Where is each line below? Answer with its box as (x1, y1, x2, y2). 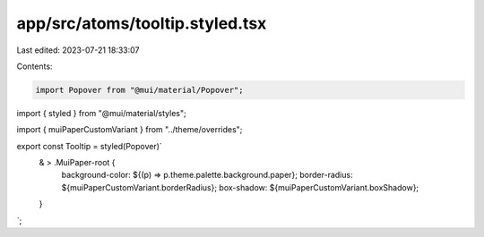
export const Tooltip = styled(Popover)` (16, 140, 163, 151)
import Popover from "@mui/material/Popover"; (35, 85, 244, 95)
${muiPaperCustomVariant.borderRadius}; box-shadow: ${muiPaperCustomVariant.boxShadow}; (61, 182, 419, 192)
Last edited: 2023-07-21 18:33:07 (16, 45, 140, 55)
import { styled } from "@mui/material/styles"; (16, 107, 187, 118)
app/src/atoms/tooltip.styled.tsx (16, 13, 267, 33)
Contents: (16, 61, 53, 72)
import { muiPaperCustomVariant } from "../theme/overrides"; (16, 124, 243, 135)
